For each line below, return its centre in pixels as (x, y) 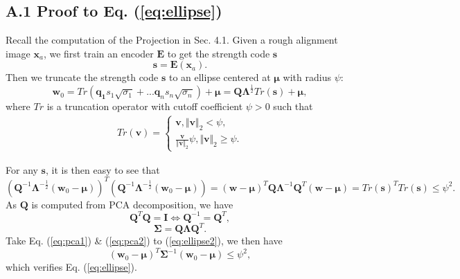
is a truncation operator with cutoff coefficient (145, 106)
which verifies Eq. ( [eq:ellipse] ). (71, 267)
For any (22, 169)
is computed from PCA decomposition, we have (132, 204)
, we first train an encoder (98, 53)
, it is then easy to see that (103, 169)
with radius (307, 77)
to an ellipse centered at (220, 77)
